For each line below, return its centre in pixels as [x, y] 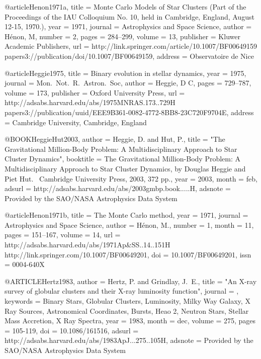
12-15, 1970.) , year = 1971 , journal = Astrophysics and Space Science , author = [128, 26]
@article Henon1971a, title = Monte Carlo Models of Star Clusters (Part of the [125, 7]
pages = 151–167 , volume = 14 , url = [63, 235]
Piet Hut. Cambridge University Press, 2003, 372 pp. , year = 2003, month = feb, [131, 178]
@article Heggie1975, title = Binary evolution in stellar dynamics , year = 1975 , [125, 73]
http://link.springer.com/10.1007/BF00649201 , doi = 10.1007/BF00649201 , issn [128, 254]
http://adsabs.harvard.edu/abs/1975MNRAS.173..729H [90, 102]
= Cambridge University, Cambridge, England [76, 122]
